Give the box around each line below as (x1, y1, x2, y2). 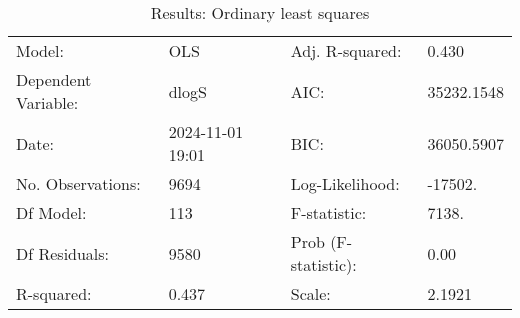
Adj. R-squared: (290, 39, 402, 62)
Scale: (290, 282, 331, 305)
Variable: (16, 91, 79, 114)
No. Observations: (16, 172, 141, 195)
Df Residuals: (16, 241, 110, 265)
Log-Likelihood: (290, 172, 400, 195)
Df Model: (16, 201, 87, 224)
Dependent (16, 68, 92, 91)
